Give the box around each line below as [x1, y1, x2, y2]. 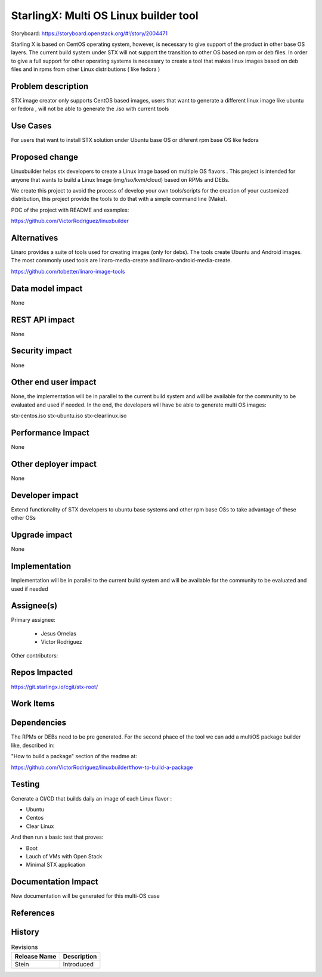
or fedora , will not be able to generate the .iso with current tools [11, 105, 169, 113]
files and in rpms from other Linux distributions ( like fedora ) [11, 66, 160, 73]
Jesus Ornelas [41, 629, 77, 637]
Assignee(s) [11, 601, 58, 611]
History [11, 927, 40, 937]
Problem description [11, 81, 89, 91]
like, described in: [11, 742, 55, 749]
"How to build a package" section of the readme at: [11, 753, 137, 760]
